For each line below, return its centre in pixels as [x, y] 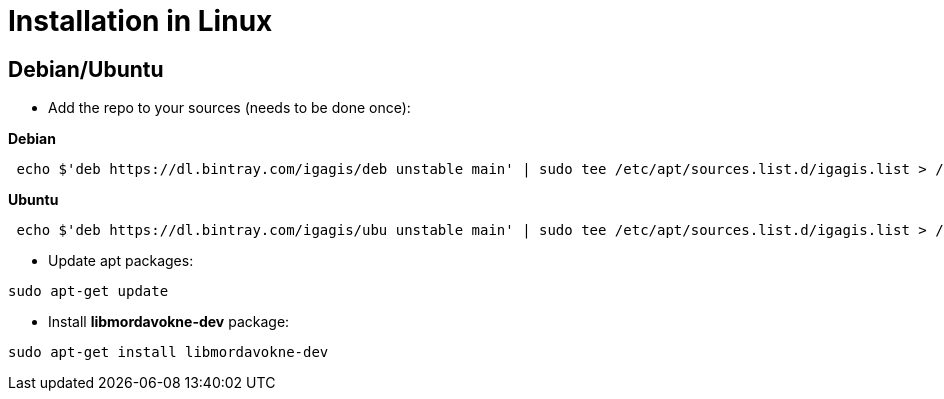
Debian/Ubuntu [86, 69]
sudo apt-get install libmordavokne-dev [168, 352]
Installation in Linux [140, 21]
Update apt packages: [121, 261]
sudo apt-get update [88, 291]
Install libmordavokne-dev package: [169, 322]
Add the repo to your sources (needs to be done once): [229, 108]
